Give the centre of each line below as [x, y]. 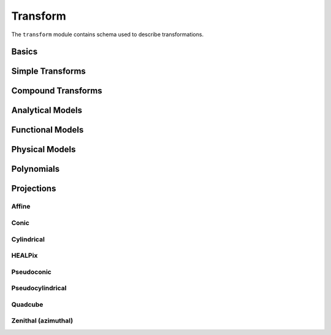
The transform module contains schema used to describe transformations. [108, 34]
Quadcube [27, 304]
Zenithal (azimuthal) [42, 321]
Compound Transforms [57, 91]
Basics [25, 52]
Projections [34, 189]
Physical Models [44, 149]
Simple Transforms [48, 71]
